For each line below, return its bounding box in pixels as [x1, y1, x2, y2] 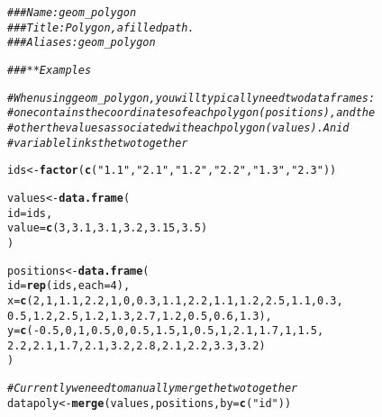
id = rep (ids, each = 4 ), [7, 279, 131, 293]
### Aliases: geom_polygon [7, 36, 156, 50]
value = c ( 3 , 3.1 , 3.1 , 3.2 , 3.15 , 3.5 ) [7, 222, 208, 235]
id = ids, [7, 206, 53, 220]
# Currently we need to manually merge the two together [7, 382, 298, 395]
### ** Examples [7, 63, 92, 77]
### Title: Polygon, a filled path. [7, 21, 195, 34]
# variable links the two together [7, 136, 188, 150]
